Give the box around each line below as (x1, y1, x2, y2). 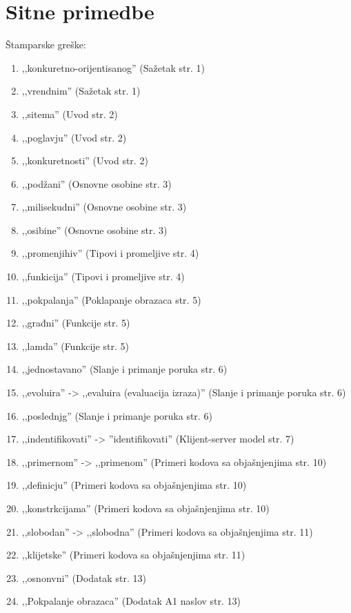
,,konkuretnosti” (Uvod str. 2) (21, 153, 148, 168)
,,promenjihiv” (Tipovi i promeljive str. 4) (21, 246, 199, 260)
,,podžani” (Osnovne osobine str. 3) (21, 176, 172, 191)
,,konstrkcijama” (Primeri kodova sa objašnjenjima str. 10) (21, 501, 270, 515)
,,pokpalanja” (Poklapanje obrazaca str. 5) (21, 292, 201, 306)
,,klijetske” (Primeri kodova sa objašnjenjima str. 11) (21, 547, 245, 562)
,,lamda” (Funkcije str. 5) (21, 338, 129, 353)
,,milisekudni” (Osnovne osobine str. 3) (21, 200, 187, 214)
